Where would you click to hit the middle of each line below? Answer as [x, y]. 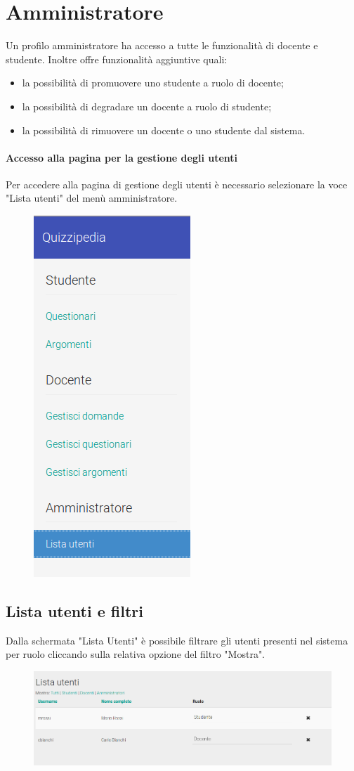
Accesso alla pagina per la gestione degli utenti [122, 157]
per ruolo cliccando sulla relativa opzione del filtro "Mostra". [136, 654]
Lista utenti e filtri [74, 611]
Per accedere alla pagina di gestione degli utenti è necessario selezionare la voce [177, 184]
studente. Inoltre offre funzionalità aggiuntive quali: [117, 59]
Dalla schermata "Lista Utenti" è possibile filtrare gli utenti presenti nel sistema [177, 640]
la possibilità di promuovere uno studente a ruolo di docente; [153, 83]
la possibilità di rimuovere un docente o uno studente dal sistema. [164, 130]
